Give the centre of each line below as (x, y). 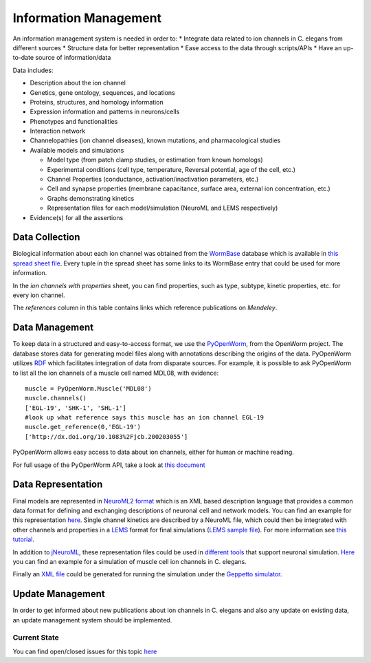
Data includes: (33, 70)
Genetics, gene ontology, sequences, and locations (102, 92)
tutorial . (23, 539)
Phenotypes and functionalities (74, 121)
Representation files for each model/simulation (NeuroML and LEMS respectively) (162, 208)
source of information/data (73, 58)
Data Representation (58, 485)
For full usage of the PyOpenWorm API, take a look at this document (109, 465)
